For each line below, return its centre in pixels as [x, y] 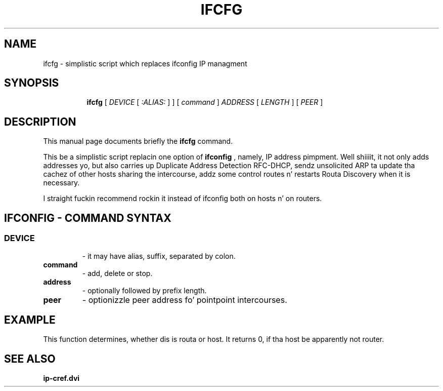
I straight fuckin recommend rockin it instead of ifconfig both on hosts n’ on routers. [183, 199]
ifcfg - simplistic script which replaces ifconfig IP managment [145, 63]
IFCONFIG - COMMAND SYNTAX [88, 218]
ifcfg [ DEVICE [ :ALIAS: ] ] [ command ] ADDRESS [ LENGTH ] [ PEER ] [205, 102]
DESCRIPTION [40, 122]
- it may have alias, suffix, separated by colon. [159, 256]
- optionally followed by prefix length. [144, 290]
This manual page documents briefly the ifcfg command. [138, 141]
